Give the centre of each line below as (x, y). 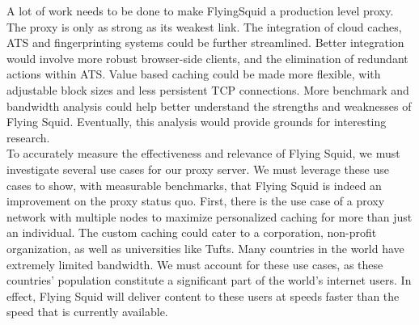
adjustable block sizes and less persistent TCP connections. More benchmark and (208, 89)
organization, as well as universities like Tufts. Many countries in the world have (205, 248)
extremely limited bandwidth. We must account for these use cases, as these (195, 264)
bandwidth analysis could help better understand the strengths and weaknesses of (209, 106)
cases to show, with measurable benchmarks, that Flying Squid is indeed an (194, 185)
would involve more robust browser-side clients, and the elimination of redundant (207, 58)
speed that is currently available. (87, 312)
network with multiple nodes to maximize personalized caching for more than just (209, 216)
